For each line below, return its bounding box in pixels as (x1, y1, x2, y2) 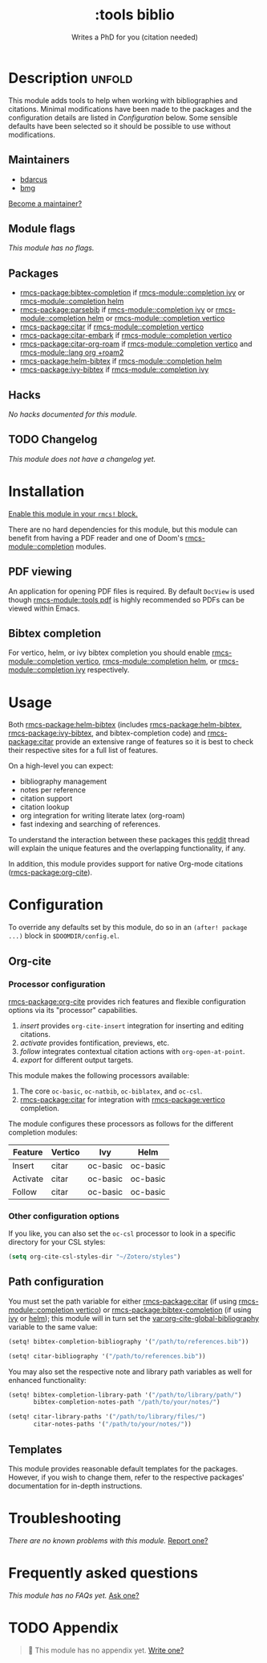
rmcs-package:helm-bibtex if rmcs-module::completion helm (19, 356, 222, 366)
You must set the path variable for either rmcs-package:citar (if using (8, 1296, 237, 1306)
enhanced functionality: (8, 1375, 87, 1385)
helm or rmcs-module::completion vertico (87, 314, 225, 323)
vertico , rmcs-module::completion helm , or (75, 657, 217, 666)
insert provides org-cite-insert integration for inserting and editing (19, 1020, 245, 1031)
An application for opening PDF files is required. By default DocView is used (8, 586, 255, 596)
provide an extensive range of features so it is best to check (55, 737, 254, 747)
